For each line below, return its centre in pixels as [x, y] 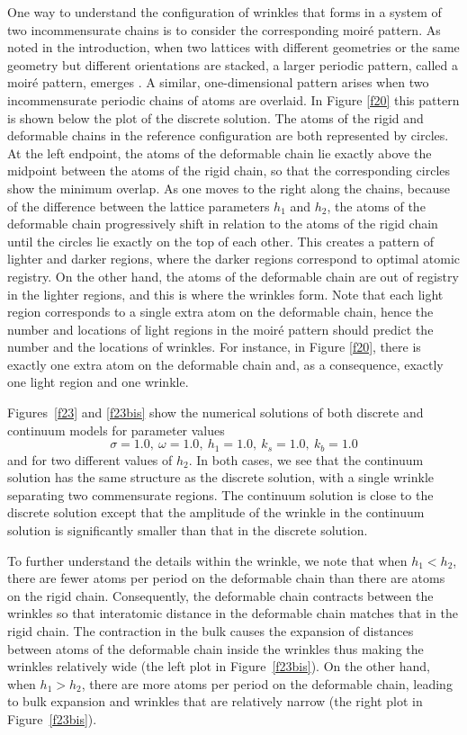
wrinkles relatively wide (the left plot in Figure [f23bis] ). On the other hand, [219, 666]
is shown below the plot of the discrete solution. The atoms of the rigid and [216, 117]
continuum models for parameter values [116, 430]
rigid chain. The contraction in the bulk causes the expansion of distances [211, 631]
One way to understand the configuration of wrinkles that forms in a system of [225, 12]
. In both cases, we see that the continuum [306, 459]
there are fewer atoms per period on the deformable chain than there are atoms [226, 578]
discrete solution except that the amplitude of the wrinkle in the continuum [216, 512]
